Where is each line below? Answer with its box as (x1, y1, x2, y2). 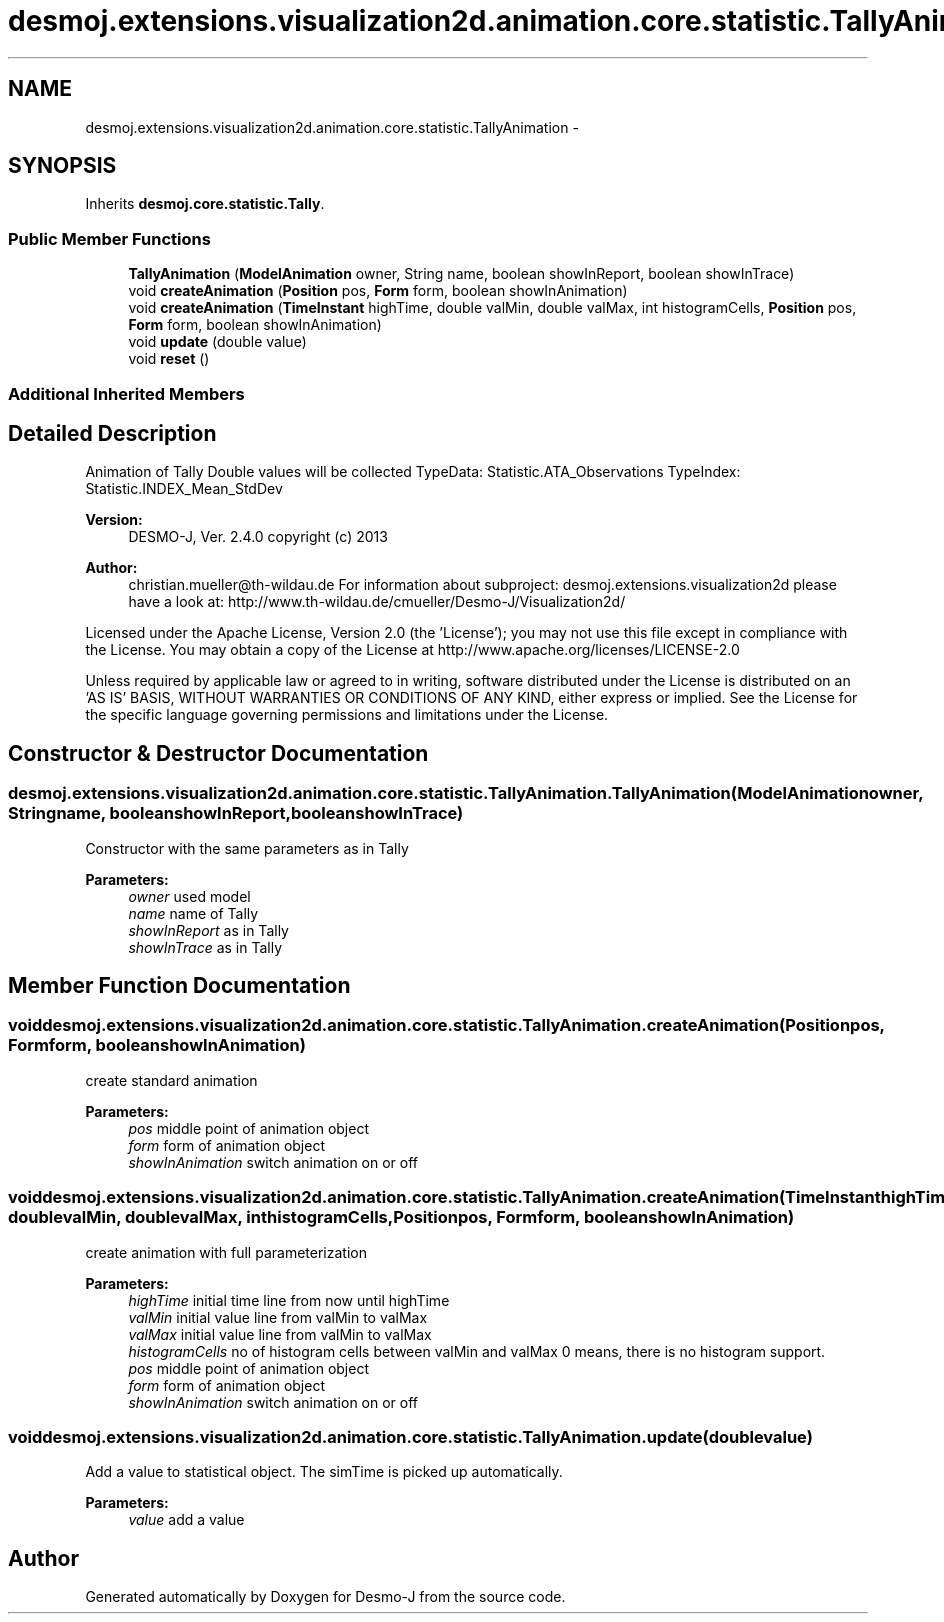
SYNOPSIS (8, 153, 117, 179)
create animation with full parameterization (85, 1243, 367, 1261)
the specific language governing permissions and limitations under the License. (85, 706, 609, 724)
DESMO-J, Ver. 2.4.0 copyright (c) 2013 (128, 528, 388, 546)
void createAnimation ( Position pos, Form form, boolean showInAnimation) (128, 282, 628, 300)
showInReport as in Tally (128, 921, 289, 939)
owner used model (128, 887, 251, 905)
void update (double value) (128, 333, 307, 351)
